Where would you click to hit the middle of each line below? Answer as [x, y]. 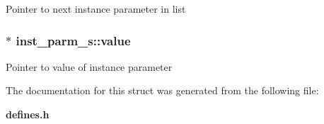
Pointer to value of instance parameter [89, 66]
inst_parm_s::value [73, 40]
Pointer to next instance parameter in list [96, 9]
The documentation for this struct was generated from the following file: [162, 90]
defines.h [28, 114]
